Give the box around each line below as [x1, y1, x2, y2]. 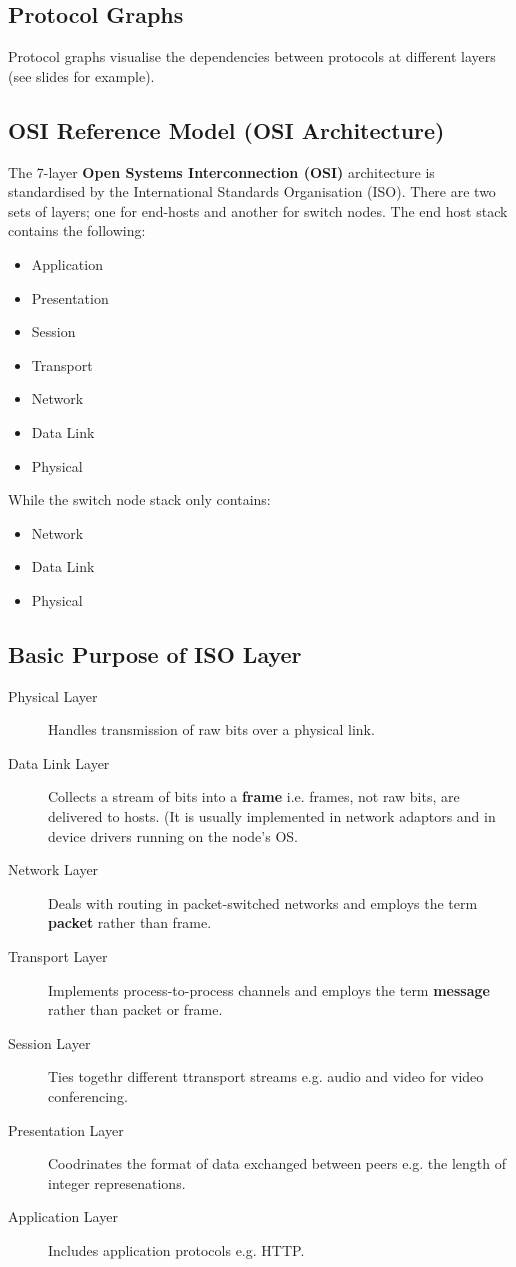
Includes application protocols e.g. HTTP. [48, 1239, 305, 1260]
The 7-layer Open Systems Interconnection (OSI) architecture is [8, 161, 435, 182]
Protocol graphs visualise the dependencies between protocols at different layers [8, 46, 496, 67]
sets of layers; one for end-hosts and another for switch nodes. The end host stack [8, 200, 508, 221]
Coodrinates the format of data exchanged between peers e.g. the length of [48, 1153, 506, 1174]
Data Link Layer [8, 752, 110, 773]
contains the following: [8, 220, 146, 241]
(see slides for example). [8, 65, 155, 86]
